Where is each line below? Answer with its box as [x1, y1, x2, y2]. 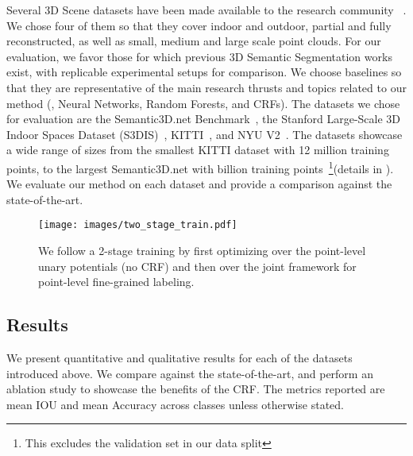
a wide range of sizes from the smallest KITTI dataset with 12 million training [6, 141, 389, 158]
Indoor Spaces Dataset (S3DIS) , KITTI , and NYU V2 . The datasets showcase [6, 126, 403, 142]
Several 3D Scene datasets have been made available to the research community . [6, 2, 407, 17]
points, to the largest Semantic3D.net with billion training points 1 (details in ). [6, 157, 394, 176]
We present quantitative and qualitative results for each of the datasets [6, 350, 353, 366]
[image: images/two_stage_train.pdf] [38, 219, 237, 231]
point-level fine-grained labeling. [38, 273, 195, 290]
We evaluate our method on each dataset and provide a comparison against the [6, 176, 392, 192]
